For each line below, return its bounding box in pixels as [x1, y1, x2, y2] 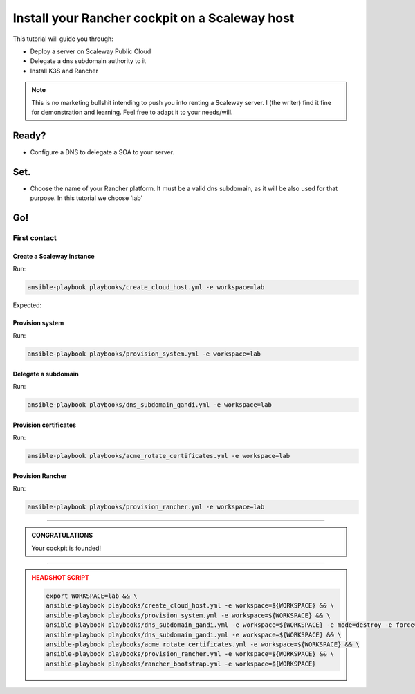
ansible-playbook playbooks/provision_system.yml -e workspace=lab [27, 350, 261, 358]
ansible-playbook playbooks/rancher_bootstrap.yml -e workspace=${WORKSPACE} [46, 659, 316, 668]
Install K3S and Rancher [30, 66, 99, 75]
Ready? [12, 129, 46, 141]
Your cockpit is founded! [31, 544, 102, 552]
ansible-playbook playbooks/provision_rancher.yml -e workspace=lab [27, 503, 265, 511]
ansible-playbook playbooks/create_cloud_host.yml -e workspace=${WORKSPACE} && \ [46, 602, 335, 610]
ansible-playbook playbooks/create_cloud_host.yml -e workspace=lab [27, 284, 265, 291]
